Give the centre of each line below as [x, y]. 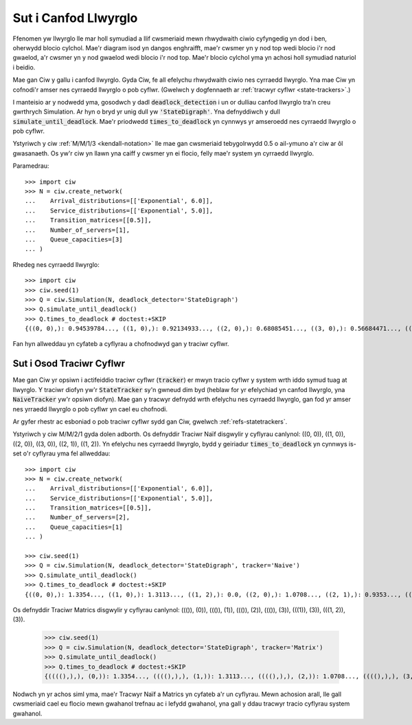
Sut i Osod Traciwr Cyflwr [69, 364]
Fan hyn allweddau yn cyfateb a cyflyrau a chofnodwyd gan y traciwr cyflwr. [121, 344]
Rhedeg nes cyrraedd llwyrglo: [56, 264]
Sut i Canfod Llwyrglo [75, 18]
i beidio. [24, 67]
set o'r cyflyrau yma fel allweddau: [61, 453]
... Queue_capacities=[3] [74, 239]
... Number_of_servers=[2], [78, 517]
